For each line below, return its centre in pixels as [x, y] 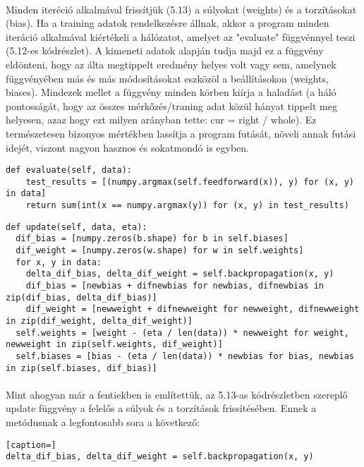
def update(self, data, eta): [77, 227]
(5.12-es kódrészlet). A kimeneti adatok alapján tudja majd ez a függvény [165, 50]
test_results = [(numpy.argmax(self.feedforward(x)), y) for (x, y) [190, 182]
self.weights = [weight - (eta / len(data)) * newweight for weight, [182, 333]
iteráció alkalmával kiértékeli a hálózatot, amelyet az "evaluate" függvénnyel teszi [181, 36]
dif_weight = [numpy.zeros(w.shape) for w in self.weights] [160, 251]
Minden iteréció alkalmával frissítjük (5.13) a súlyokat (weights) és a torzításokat [181, 9]
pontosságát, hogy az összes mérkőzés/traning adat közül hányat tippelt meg [171, 105]
